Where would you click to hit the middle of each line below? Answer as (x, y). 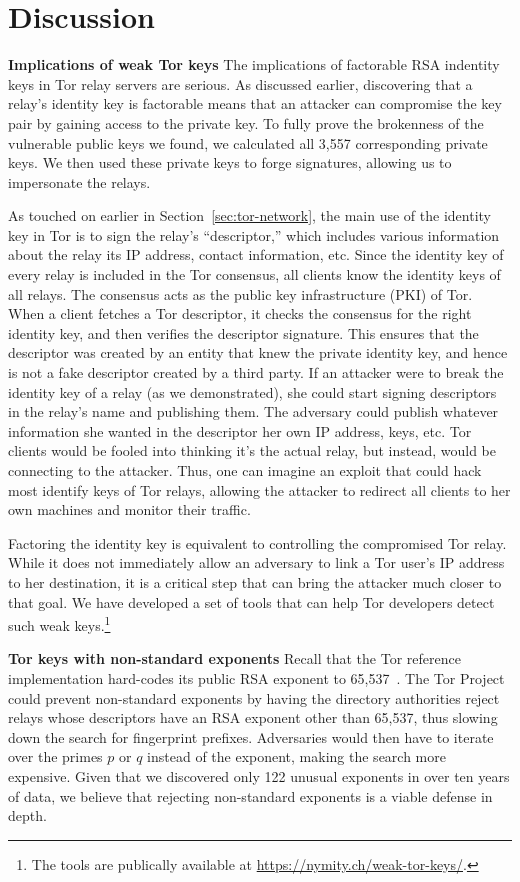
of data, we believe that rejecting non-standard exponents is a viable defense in (250, 795)
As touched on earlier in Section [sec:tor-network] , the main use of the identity (249, 215)
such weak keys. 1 (59, 623)
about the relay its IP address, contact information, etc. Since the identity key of (256, 254)
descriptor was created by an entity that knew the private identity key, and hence (258, 352)
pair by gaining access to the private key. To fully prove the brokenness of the (246, 122)
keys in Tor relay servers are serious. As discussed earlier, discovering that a (240, 83)
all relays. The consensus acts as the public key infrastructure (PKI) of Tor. (240, 293)
